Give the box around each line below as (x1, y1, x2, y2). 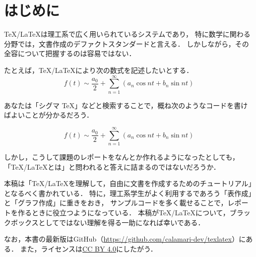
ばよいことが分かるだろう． (4, 110, 94, 120)
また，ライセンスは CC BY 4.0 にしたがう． (20, 243, 157, 254)
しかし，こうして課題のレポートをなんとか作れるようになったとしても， (4, 151, 239, 162)
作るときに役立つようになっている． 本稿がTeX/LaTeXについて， (17, 207, 230, 217)
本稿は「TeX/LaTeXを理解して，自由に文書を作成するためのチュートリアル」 (4, 178, 252, 189)
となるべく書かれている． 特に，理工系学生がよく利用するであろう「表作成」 (4, 188, 252, 198)
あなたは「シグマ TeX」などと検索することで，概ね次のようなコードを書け (4, 100, 248, 110)
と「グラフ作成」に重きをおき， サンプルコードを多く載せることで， (4, 197, 228, 208)
